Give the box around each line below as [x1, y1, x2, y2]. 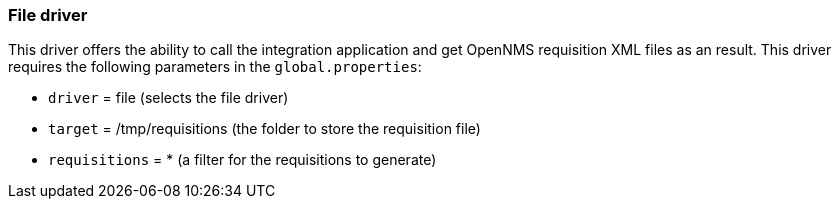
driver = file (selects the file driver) [48, 89, 289, 107]
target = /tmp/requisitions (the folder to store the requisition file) [48, 120, 481, 138]
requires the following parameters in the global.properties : [8, 58, 422, 76]
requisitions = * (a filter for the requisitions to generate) [48, 151, 437, 169]
